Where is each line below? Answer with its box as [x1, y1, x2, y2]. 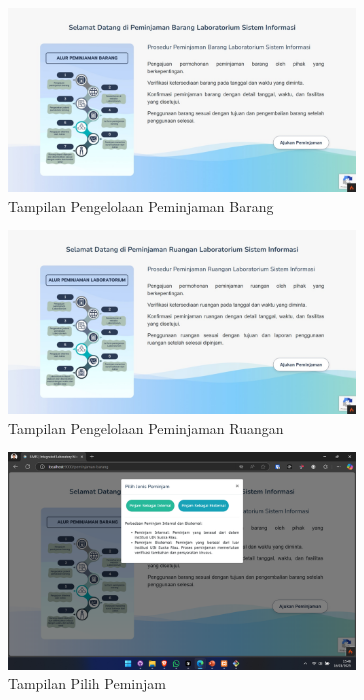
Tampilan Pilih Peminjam [8, 673, 166, 694]
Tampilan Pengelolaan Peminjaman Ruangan [8, 417, 284, 438]
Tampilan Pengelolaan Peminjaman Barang [8, 195, 274, 216]
